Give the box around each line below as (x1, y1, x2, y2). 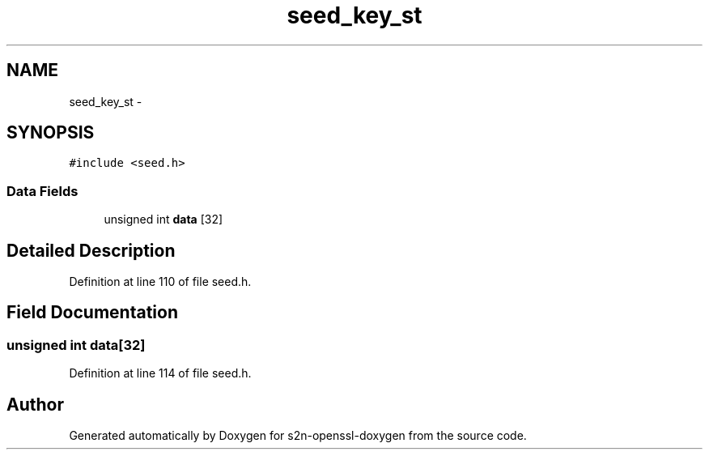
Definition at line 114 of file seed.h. (69, 366, 252, 381)
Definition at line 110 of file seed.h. (69, 275, 252, 289)
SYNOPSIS (6, 122, 95, 143)
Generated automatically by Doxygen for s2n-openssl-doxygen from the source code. (69, 428, 527, 443)
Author (6, 394, 64, 415)
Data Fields (6, 182, 79, 199)
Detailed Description (6, 240, 176, 261)
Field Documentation (6, 302, 178, 323)
